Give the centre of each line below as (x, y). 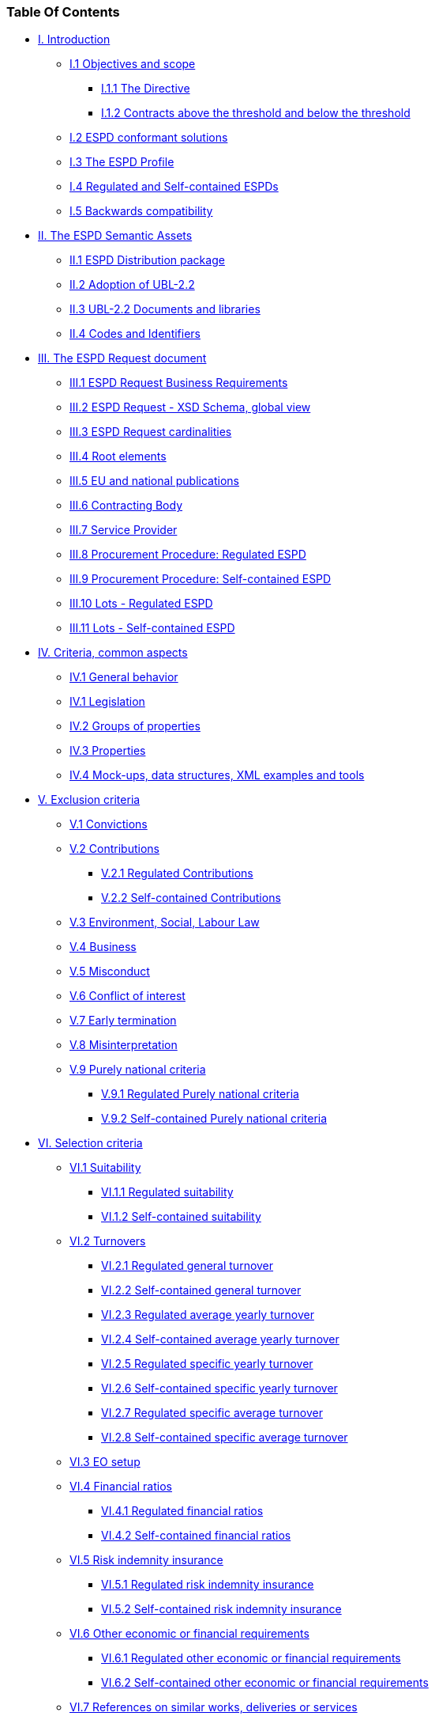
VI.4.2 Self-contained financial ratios (196, 1536)
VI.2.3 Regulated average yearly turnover (208, 1315)
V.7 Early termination (123, 1021)
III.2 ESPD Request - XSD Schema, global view (190, 407)
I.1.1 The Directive (146, 89)
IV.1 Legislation (107, 702)
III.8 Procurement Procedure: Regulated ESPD (188, 555)
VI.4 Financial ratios (121, 1487)
